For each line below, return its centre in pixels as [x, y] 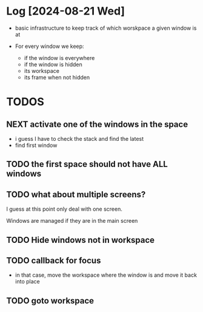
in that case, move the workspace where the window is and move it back [106, 275]
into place [28, 282]
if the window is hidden [53, 64]
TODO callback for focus [54, 260]
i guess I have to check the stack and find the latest [79, 138]
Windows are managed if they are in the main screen [72, 221]
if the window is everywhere [59, 58]
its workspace [42, 70]
